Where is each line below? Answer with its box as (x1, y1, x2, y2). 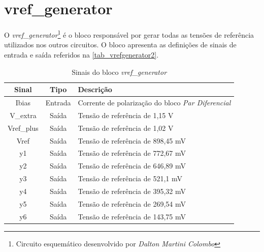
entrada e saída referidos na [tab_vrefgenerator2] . (4, 49, 159, 60)
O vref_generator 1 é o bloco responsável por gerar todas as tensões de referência (4, 28, 254, 40)
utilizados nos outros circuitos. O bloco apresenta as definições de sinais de (4, 39, 237, 50)
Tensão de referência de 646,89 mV (78, 160, 186, 171)
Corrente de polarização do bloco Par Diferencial (78, 97, 231, 107)
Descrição (78, 84, 112, 95)
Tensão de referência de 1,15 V (78, 109, 174, 120)
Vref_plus (8, 122, 39, 133)
